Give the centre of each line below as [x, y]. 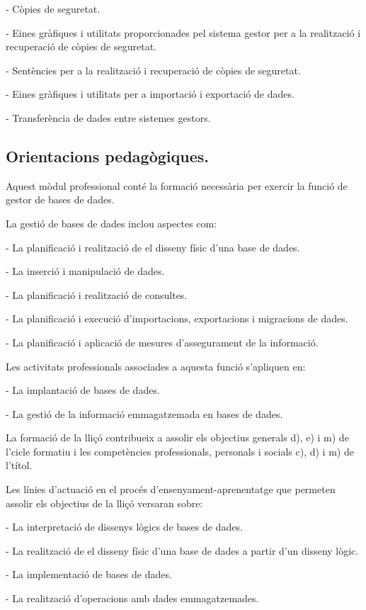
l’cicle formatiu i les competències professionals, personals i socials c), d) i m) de [180, 451]
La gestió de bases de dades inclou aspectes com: [111, 223]
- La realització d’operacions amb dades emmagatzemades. [132, 598]
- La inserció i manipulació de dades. [85, 271]
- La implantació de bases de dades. [83, 390]
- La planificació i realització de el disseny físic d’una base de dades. [153, 247]
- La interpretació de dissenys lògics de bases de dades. [124, 527]
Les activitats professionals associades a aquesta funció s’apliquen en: [156, 366]
